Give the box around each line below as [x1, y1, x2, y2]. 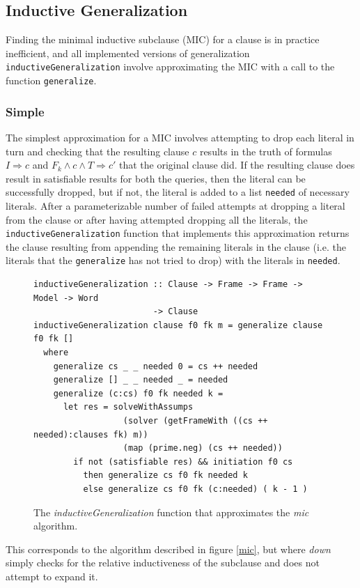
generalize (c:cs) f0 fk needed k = [53, 388, 224, 399]
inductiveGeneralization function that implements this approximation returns [6, 226, 350, 240]
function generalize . [6, 73, 97, 88]
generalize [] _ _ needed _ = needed [53, 375, 228, 385]
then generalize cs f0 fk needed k [83, 470, 248, 481]
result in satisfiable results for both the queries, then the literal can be [6, 171, 306, 185]
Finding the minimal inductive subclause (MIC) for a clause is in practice [6, 32, 320, 47]
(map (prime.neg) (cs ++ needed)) [123, 443, 283, 454]
